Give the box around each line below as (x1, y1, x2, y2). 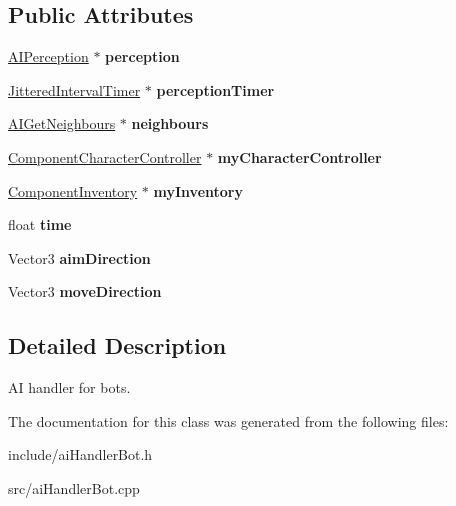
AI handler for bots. (8, 377, 131, 398)
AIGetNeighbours (8, 113, 116, 134)
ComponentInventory (8, 180, 138, 201)
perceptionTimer (156, 79, 275, 100)
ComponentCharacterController (8, 146, 202, 167)
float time (8, 214, 72, 235)
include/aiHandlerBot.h (8, 444, 153, 465)
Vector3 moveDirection (8, 281, 162, 302)
